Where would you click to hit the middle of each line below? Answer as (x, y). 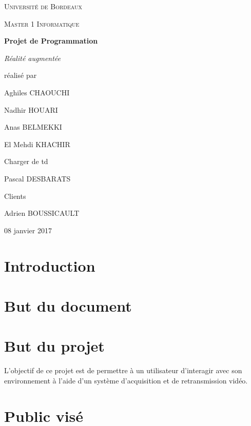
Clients (15, 196)
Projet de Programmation (51, 41)
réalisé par (21, 75)
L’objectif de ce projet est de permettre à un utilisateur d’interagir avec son (123, 370)
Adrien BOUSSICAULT (42, 213)
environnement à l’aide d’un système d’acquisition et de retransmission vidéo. (126, 380)
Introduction (50, 265)
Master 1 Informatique (42, 23)
